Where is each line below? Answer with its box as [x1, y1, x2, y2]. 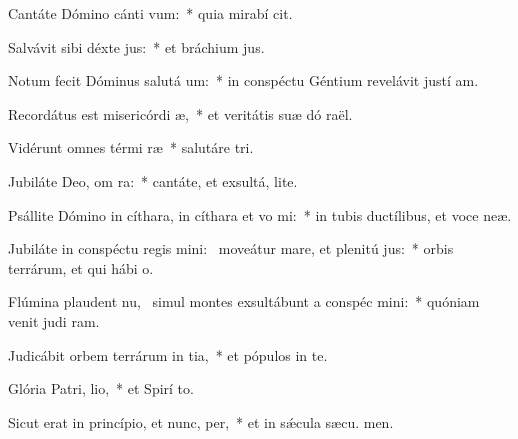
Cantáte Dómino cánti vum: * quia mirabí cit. [8, 3, 293, 23]
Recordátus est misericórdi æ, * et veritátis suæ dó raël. [8, 103, 353, 124]
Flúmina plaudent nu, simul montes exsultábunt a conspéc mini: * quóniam [8, 291, 480, 312]
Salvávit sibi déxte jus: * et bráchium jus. [8, 36, 265, 57]
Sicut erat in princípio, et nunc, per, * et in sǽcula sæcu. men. [8, 411, 394, 432]
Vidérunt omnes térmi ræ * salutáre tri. [8, 137, 254, 158]
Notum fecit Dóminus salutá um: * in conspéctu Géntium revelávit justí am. [8, 70, 479, 91]
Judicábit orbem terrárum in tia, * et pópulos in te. [8, 344, 328, 365]
